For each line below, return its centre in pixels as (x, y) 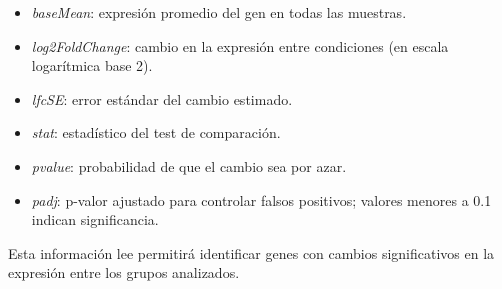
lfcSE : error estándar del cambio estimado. (162, 98)
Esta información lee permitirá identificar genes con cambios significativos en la (251, 252)
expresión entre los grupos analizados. (124, 272)
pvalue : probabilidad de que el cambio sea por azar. (189, 165)
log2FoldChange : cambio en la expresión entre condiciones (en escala (240, 45)
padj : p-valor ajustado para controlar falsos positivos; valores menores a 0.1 (261, 199)
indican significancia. (95, 219)
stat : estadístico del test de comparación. (156, 132)
